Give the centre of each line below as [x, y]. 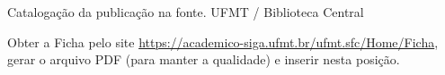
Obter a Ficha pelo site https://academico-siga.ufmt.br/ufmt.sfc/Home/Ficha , [223, 42]
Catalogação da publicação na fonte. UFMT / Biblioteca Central [186, 12]
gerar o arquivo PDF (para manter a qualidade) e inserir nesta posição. [204, 59]
